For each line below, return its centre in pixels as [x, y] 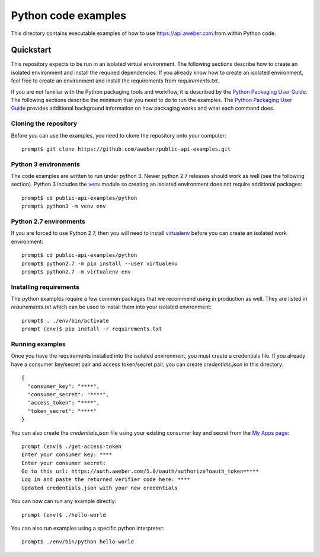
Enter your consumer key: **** [67, 455]
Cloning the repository [44, 123]
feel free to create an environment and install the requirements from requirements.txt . [115, 81]
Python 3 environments [45, 164]
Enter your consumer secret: [64, 463]
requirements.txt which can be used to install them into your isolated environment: [111, 307]
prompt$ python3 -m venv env [64, 206]
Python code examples [69, 15]
